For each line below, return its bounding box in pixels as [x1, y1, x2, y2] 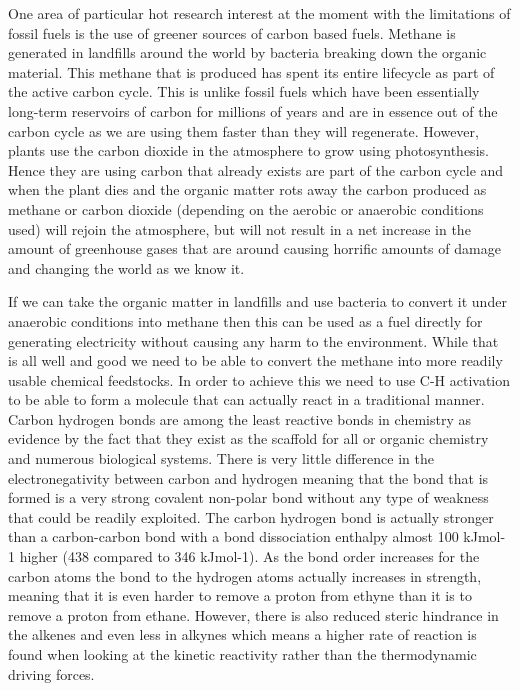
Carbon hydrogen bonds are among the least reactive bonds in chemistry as [8, 408, 471, 429]
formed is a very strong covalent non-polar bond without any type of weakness [8, 487, 489, 508]
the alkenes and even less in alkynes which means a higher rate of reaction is [8, 624, 477, 645]
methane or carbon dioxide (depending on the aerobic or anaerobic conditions [8, 198, 484, 219]
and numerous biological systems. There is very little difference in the [8, 448, 434, 469]
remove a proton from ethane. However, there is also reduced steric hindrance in [8, 604, 499, 625]
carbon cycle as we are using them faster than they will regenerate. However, [8, 120, 479, 141]
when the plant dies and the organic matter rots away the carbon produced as [8, 179, 487, 200]
